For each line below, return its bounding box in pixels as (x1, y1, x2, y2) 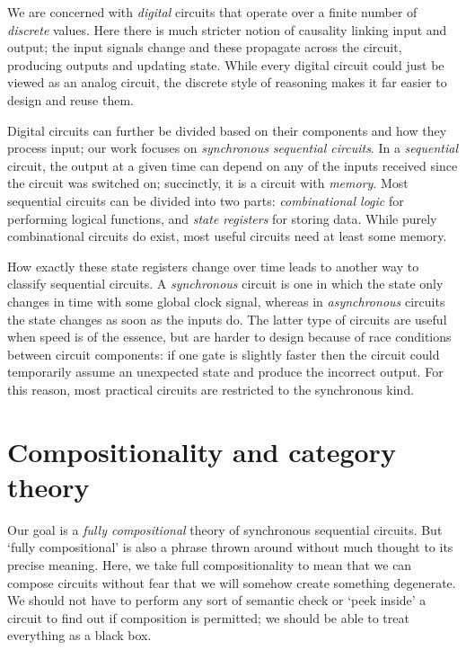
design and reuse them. (7, 90, 134, 109)
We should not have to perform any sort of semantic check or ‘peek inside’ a (7, 591, 426, 610)
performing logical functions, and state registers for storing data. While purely (7, 209, 437, 227)
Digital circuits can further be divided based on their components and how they (7, 120, 447, 139)
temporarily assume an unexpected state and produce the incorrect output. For (7, 362, 444, 381)
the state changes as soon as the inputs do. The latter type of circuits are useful (7, 309, 447, 328)
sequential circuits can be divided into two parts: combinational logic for (7, 191, 404, 209)
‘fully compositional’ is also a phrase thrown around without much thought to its (7, 538, 453, 557)
